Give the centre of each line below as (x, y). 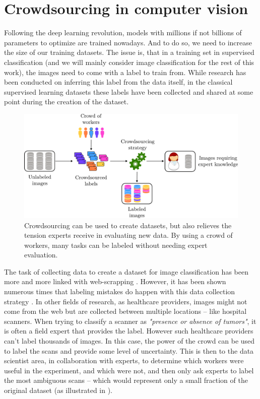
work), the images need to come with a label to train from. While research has (125, 72)
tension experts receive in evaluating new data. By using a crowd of (128, 235)
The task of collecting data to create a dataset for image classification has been (126, 271)
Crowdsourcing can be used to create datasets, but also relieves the (128, 225)
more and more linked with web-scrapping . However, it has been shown (115, 281)
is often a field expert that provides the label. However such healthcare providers (129, 331)
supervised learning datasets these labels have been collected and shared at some (129, 91)
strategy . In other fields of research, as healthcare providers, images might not (126, 301)
